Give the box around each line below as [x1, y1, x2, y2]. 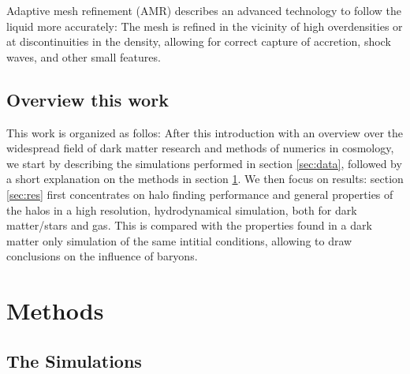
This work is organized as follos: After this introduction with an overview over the [6, 124, 404, 140]
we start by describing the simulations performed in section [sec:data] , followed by [6, 155, 402, 171]
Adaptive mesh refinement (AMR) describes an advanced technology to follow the [6, 2, 401, 18]
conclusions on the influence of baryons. [6, 248, 198, 264]
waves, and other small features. [6, 48, 161, 65]
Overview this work [6, 87, 169, 111]
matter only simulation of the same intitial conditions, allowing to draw [6, 232, 352, 249]
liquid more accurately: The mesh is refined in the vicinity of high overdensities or [6, 17, 403, 34]
